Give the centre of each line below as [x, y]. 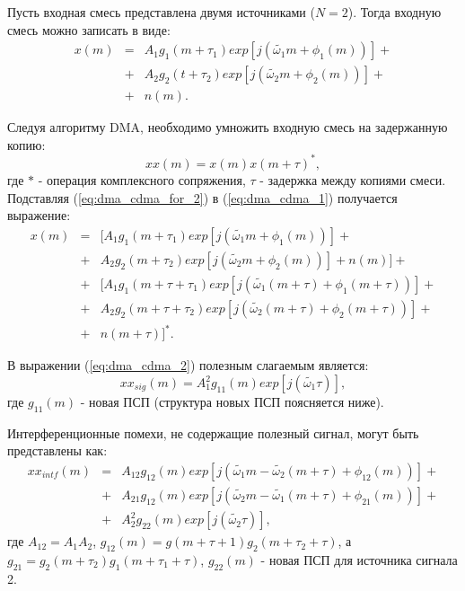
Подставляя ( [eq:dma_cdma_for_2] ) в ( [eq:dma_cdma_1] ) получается [202, 197]
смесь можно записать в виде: [89, 29]
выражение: [39, 215]
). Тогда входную [395, 12]
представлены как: [57, 450]
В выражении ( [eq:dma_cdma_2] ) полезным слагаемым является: [188, 365]
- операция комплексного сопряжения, [142, 179]
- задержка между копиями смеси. [353, 179]
